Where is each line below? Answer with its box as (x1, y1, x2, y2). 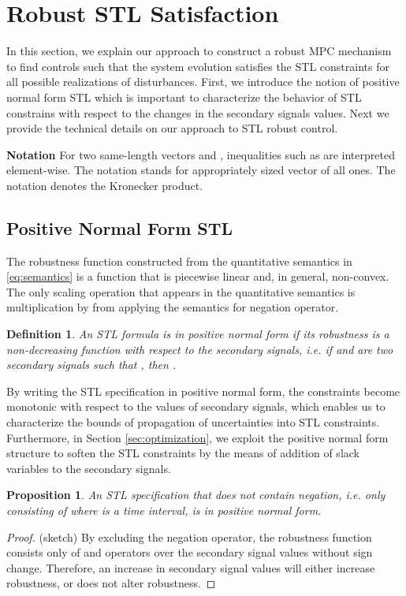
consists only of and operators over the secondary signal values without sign (6, 544, 373, 561)
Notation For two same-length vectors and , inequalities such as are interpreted (6, 146, 395, 162)
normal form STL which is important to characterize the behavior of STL (6, 88, 362, 105)
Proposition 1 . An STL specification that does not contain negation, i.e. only (6, 486, 386, 503)
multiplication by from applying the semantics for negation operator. (6, 299, 339, 315)
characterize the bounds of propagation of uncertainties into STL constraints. (6, 414, 380, 430)
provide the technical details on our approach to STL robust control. (6, 120, 338, 136)
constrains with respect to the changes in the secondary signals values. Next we (6, 104, 389, 121)
